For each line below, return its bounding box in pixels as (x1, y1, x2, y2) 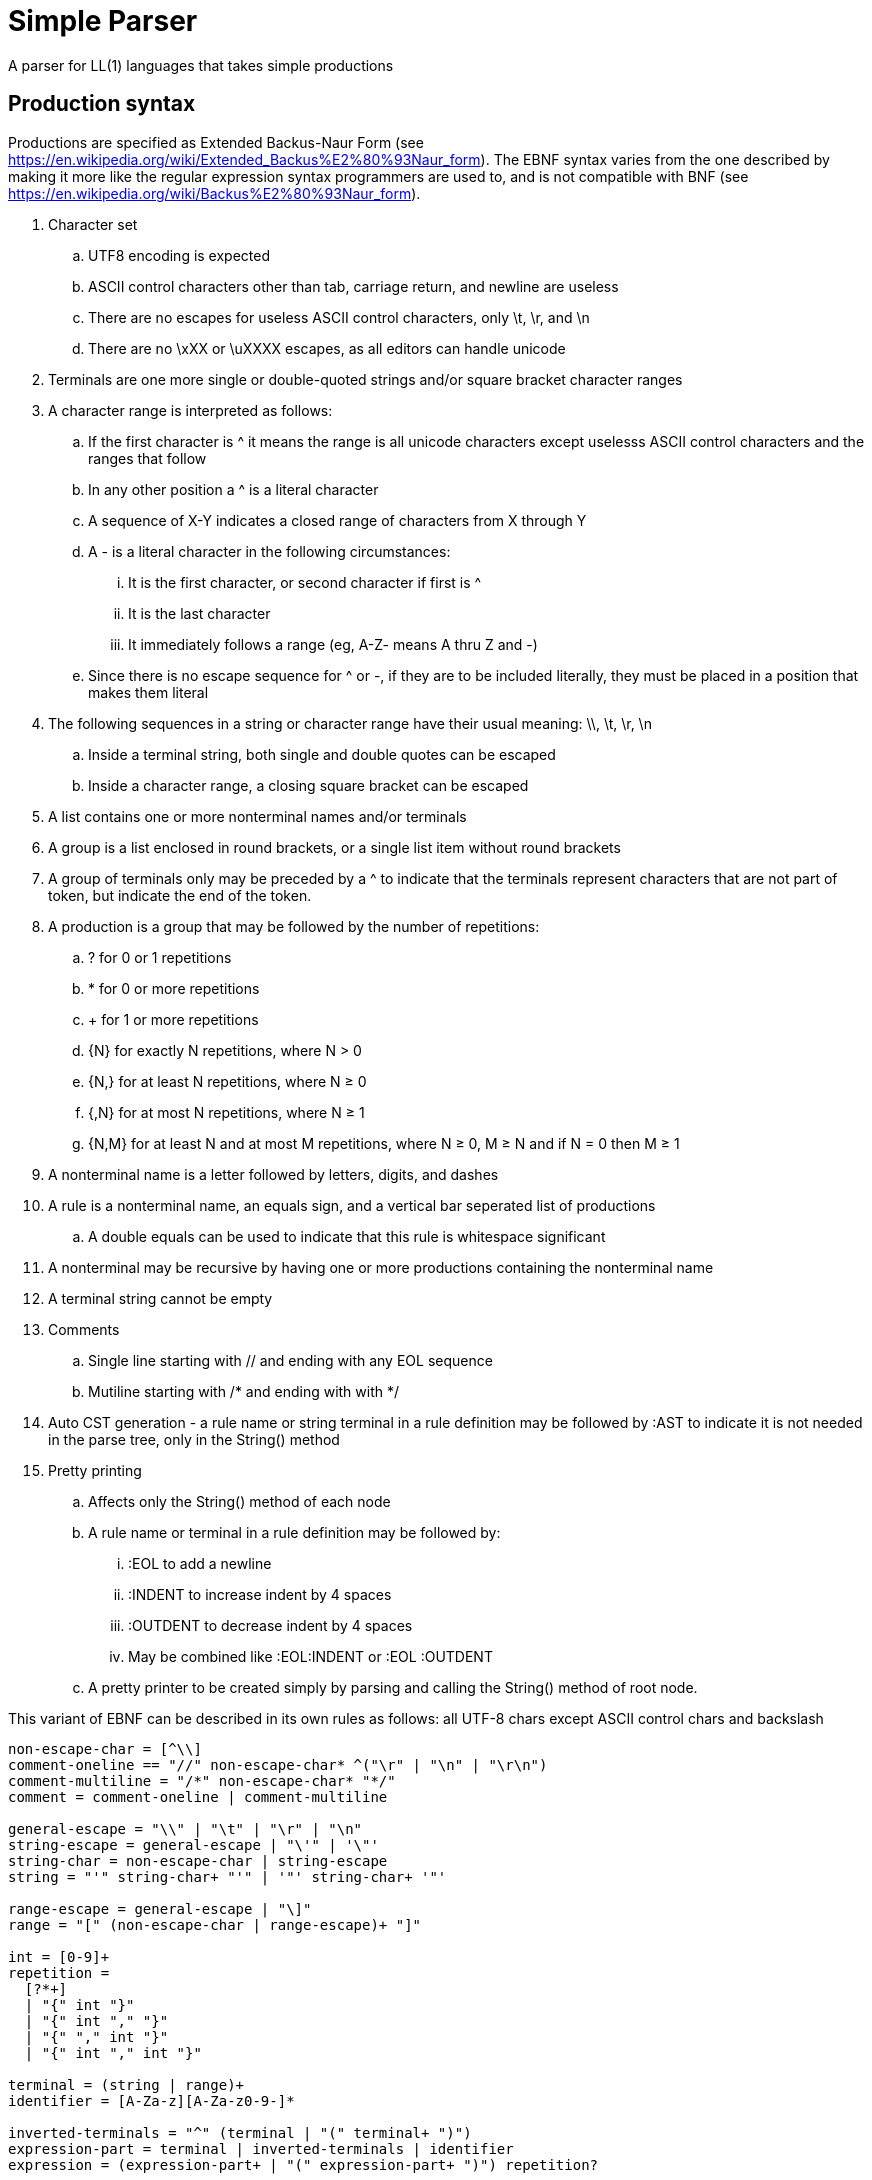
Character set (48, 215, 138, 233)
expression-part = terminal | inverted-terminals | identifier (8, 2140, 514, 2157)
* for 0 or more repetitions (88, 979, 260, 997)
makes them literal (88, 683, 209, 701)
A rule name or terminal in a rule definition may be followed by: (88, 1523, 501, 1541)
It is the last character (128, 604, 271, 622)
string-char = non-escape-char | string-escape (8, 1852, 388, 1869)
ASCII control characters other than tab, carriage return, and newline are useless (88, 277, 619, 295)
